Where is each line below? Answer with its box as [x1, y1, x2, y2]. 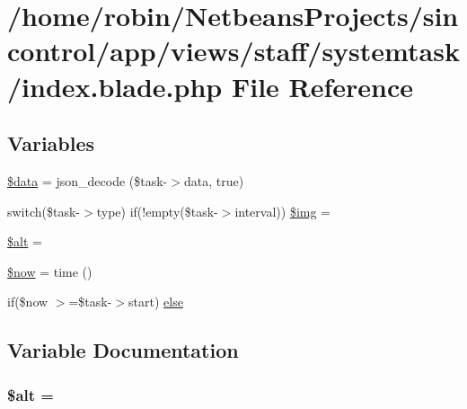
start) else [128, 292, 183, 311]
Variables [7, 129, 95, 157]
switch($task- [7, 201, 81, 220]
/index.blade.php [7, 67, 223, 104]
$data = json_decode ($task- [7, 171, 168, 190]
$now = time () [7, 262, 93, 280]
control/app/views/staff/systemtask [7, 32, 460, 69]
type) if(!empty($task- [96, 201, 218, 220]
